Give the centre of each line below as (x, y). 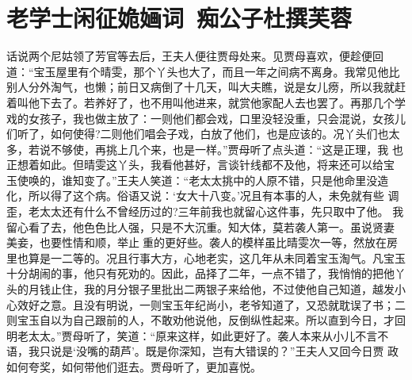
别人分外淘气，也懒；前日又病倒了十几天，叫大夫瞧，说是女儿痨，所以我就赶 (206, 87)
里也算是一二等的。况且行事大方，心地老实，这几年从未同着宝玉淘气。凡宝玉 (206, 257)
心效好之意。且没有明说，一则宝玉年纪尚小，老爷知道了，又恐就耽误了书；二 (206, 304)
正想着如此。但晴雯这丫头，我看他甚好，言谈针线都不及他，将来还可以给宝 (200, 165)
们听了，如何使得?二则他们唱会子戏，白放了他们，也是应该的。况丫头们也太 (203, 134)
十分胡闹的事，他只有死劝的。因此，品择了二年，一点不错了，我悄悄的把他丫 (206, 273)
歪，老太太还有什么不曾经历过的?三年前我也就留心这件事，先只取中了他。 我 (205, 211)
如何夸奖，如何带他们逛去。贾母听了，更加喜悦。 (134, 367)
